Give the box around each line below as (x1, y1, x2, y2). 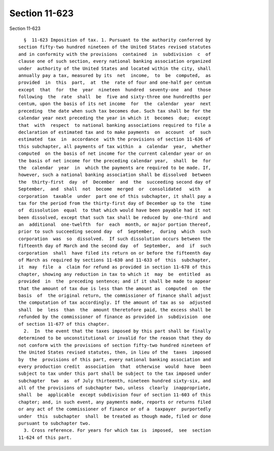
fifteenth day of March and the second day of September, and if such (18, 243, 211, 249)
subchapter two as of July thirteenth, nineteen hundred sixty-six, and (18, 378, 211, 384)
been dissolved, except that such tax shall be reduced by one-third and (18, 215, 211, 220)
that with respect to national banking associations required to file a (18, 122, 211, 128)
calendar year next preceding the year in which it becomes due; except (18, 115, 211, 121)
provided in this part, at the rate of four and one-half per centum (18, 80, 211, 86)
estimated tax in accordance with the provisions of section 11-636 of (18, 136, 211, 142)
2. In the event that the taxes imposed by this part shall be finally (23, 328, 211, 334)
